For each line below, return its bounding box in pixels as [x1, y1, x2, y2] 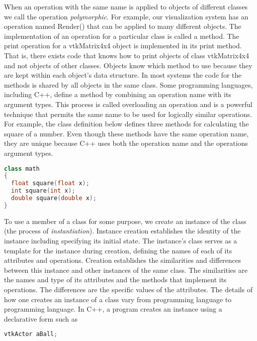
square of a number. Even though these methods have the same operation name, [4, 128, 249, 138]
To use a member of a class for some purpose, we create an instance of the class [4, 216, 247, 226]
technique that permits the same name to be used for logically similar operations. [4, 109, 252, 119]
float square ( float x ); [11, 180, 89, 187]
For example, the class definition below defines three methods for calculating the [4, 118, 249, 129]
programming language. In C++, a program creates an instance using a [4, 304, 222, 314]
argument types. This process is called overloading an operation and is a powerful [4, 99, 253, 109]
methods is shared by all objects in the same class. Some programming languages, [4, 79, 253, 90]
